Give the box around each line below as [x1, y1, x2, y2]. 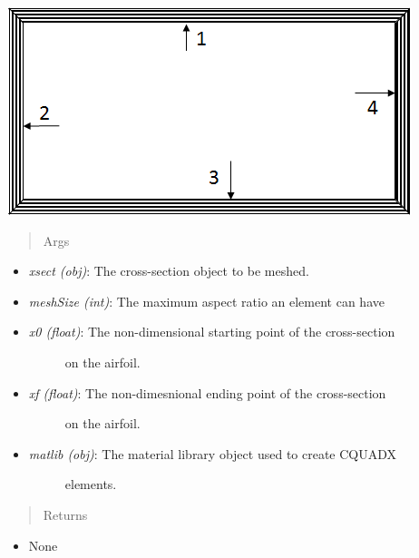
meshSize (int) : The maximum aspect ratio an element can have [28, 291, 385, 310]
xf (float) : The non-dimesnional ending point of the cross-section [28, 383, 386, 402]
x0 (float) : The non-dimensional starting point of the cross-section [28, 322, 395, 341]
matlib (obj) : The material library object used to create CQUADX [28, 444, 397, 463]
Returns [43, 504, 88, 524]
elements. [64, 475, 117, 494]
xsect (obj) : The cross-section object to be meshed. [28, 261, 309, 280]
